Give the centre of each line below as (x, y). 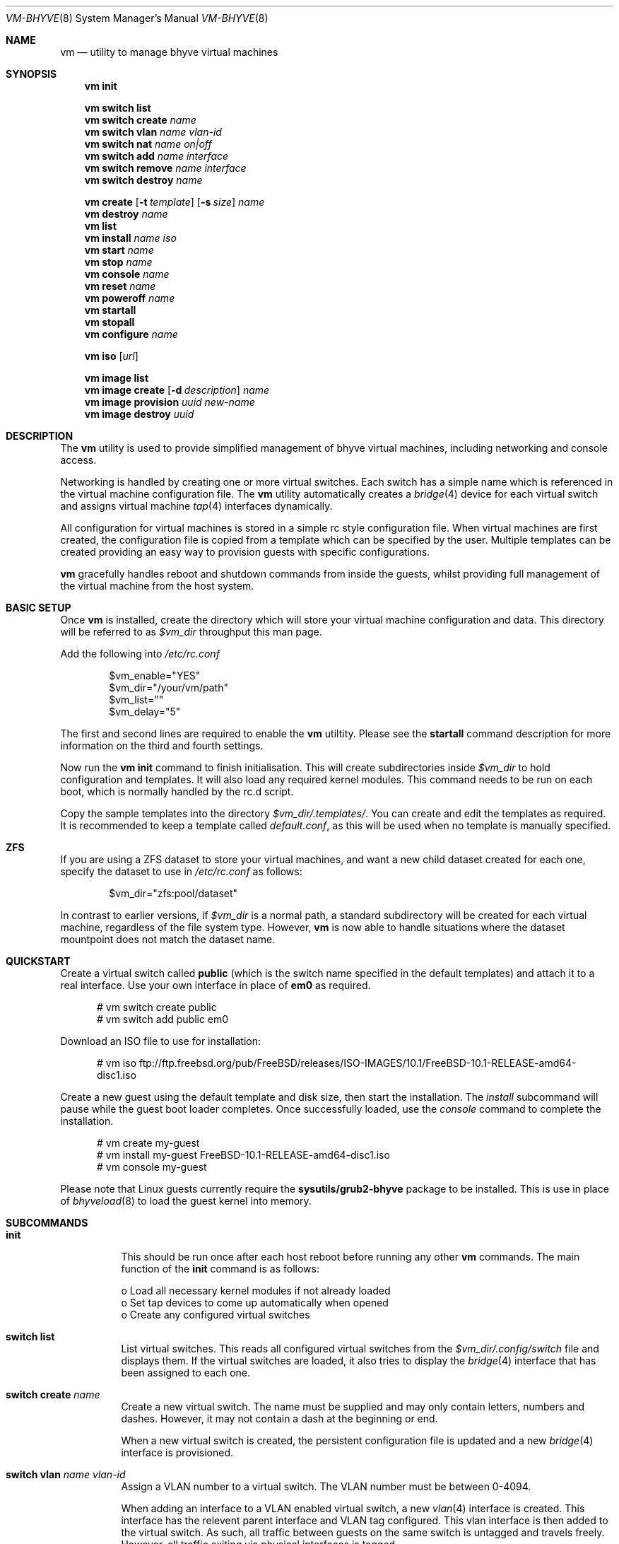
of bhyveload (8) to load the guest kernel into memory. (186, 1201)
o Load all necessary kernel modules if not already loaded (256, 1291)
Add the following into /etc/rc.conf (140, 654)
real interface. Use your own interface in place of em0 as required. (216, 985)
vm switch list (118, 108)
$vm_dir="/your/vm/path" (169, 688)
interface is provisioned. (177, 1452)
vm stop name (118, 262)
